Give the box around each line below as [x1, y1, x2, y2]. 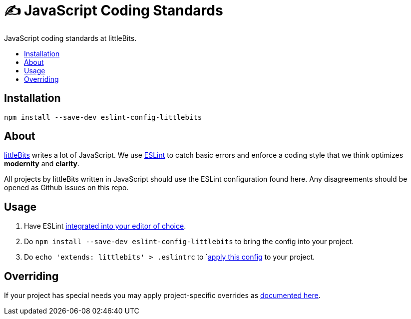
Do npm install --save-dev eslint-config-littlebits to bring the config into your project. [24, 237, 354, 246]
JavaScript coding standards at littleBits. [4, 33, 137, 42]
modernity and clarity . [4, 159, 79, 168]
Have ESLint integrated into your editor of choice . [24, 222, 186, 231]
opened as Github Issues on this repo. [4, 183, 129, 192]
